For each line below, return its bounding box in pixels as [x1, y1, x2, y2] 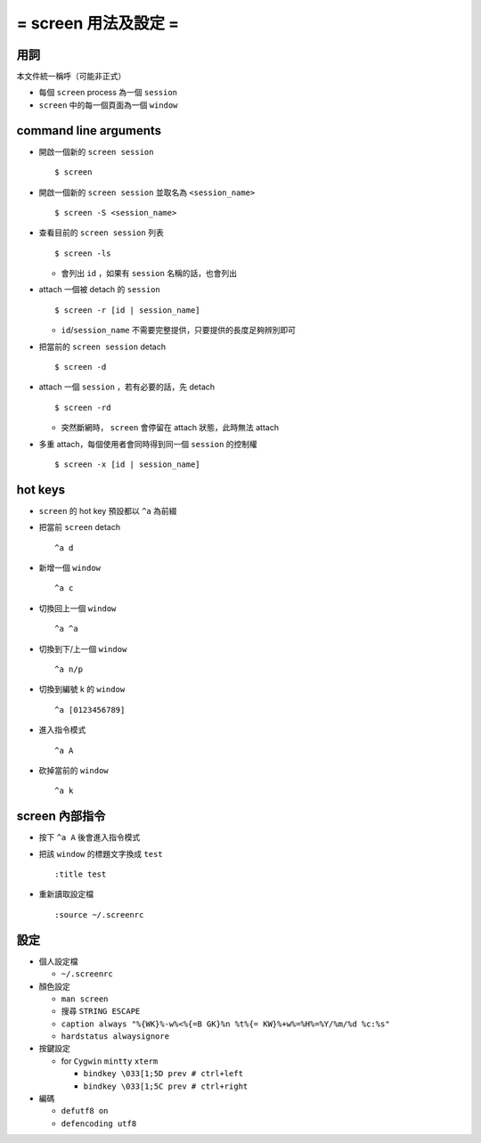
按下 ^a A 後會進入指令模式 [38, 832, 141, 843]
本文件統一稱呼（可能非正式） [16, 71, 126, 82]
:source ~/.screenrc [54, 910, 144, 919]
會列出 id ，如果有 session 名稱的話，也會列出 [61, 268, 238, 279]
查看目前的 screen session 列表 [38, 227, 164, 238]
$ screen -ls [54, 248, 111, 258]
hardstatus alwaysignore [61, 1032, 169, 1041]
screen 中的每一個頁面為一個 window [38, 99, 178, 110]
